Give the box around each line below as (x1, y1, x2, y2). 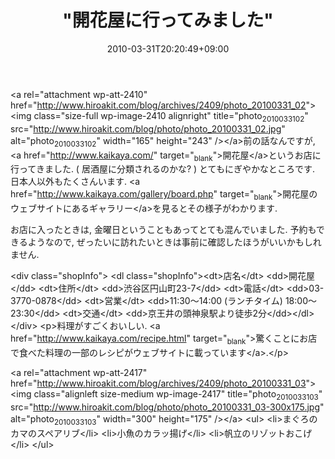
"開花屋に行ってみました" (62, 9, 274, 32)
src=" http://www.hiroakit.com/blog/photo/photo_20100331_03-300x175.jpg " (10, 401, 325, 413)
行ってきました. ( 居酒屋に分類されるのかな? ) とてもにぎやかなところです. (10, 163, 315, 175)
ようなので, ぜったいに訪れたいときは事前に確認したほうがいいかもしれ (27, 236, 322, 248)
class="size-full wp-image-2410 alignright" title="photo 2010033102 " (33, 109, 309, 124)
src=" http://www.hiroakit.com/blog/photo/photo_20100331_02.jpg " (10, 122, 286, 135)
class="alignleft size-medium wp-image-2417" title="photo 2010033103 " (33, 387, 323, 402)
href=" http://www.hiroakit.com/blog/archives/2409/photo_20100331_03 (10, 377, 307, 389)
